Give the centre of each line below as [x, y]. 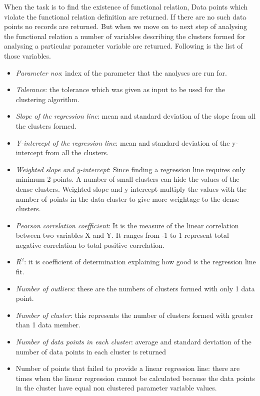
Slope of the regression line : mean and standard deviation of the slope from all [136, 116]
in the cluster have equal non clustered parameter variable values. [116, 388]
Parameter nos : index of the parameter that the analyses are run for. [121, 72]
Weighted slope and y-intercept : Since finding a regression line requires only [130, 169]
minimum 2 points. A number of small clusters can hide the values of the [127, 179]
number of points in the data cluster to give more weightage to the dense [127, 199]
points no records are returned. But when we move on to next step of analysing [126, 26]
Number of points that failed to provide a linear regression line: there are [128, 368]
